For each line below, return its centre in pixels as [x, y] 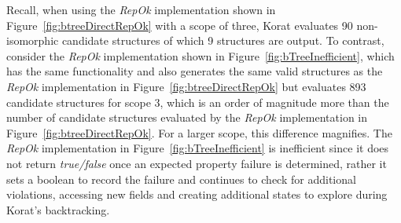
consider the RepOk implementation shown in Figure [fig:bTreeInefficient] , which [200, 55]
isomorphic [33, 40]
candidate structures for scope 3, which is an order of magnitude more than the [198, 102]
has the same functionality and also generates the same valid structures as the [195, 71]
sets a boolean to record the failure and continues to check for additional [181, 179]
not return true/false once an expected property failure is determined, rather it [197, 163]
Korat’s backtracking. [58, 209]
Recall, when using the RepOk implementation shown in [141, 9]
